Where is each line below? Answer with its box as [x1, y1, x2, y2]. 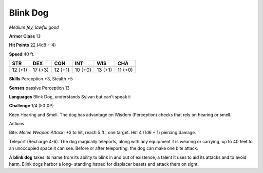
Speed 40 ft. [9, 51, 35, 57]
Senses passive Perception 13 [9, 85, 70, 91]
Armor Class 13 [9, 33, 41, 39]
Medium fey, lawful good [9, 24, 59, 30]
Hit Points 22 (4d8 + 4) [9, 42, 56, 48]
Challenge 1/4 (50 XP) [9, 103, 54, 109]
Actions [9, 121, 24, 127]
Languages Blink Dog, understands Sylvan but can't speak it [9, 94, 131, 99]
